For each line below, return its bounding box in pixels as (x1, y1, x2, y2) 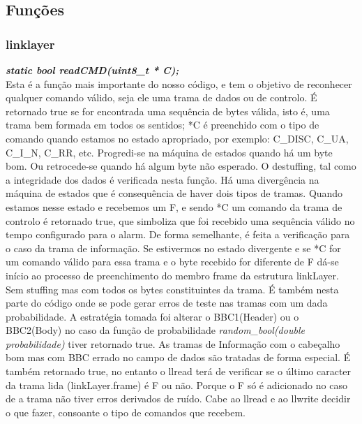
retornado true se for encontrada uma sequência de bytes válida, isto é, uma (6, 103, 330, 118)
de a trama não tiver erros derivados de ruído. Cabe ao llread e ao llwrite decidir (6, 391, 351, 406)
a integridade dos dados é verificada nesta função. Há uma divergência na (6, 172, 319, 187)
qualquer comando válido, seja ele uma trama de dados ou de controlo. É (6, 90, 317, 105)
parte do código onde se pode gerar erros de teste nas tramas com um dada (6, 295, 328, 310)
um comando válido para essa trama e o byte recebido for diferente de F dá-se (6, 254, 339, 269)
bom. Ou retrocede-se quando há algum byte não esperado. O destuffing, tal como (6, 159, 356, 173)
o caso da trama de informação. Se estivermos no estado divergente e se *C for (6, 240, 341, 255)
